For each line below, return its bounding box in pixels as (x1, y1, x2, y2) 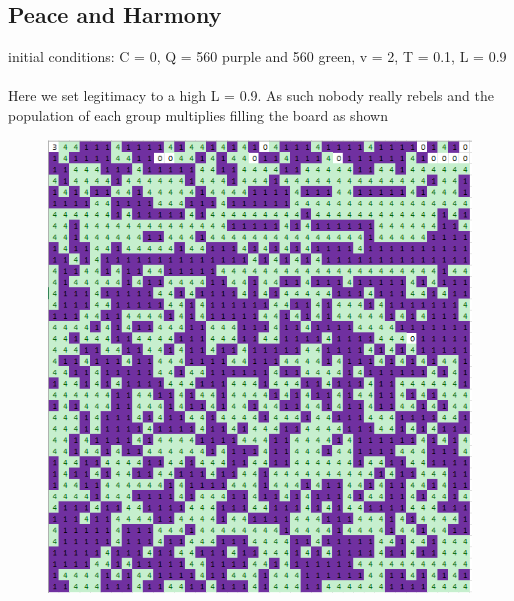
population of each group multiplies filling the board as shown (8, 104, 388, 125)
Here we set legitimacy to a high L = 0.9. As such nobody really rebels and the (8, 85, 494, 106)
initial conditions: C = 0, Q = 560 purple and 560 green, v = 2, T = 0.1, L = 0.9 (8, 46, 507, 67)
